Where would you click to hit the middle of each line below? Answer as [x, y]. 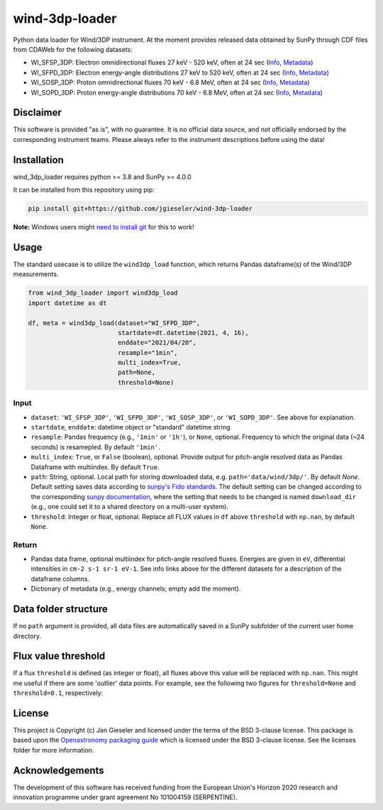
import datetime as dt [67, 303]
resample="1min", [148, 352]
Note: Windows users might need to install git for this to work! [104, 227]
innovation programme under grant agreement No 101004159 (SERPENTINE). [125, 797]
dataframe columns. [60, 579]
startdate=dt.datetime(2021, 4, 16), [183, 333]
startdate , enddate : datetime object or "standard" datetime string [131, 427]
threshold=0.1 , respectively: [58, 693]
